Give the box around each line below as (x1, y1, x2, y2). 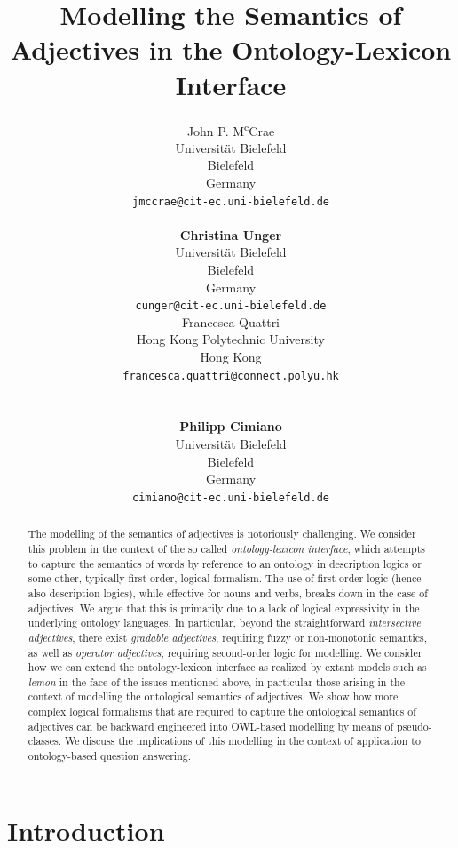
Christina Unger (179, 225, 282, 244)
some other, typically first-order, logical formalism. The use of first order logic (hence (28, 571, 422, 586)
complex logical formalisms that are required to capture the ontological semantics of (28, 704, 416, 719)
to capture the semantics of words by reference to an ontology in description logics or (28, 556, 422, 571)
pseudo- (397, 718, 432, 733)
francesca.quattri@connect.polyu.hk (122, 369, 339, 382)
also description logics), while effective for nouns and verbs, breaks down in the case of (28, 585, 428, 600)
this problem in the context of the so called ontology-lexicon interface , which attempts (28, 540, 425, 556)
